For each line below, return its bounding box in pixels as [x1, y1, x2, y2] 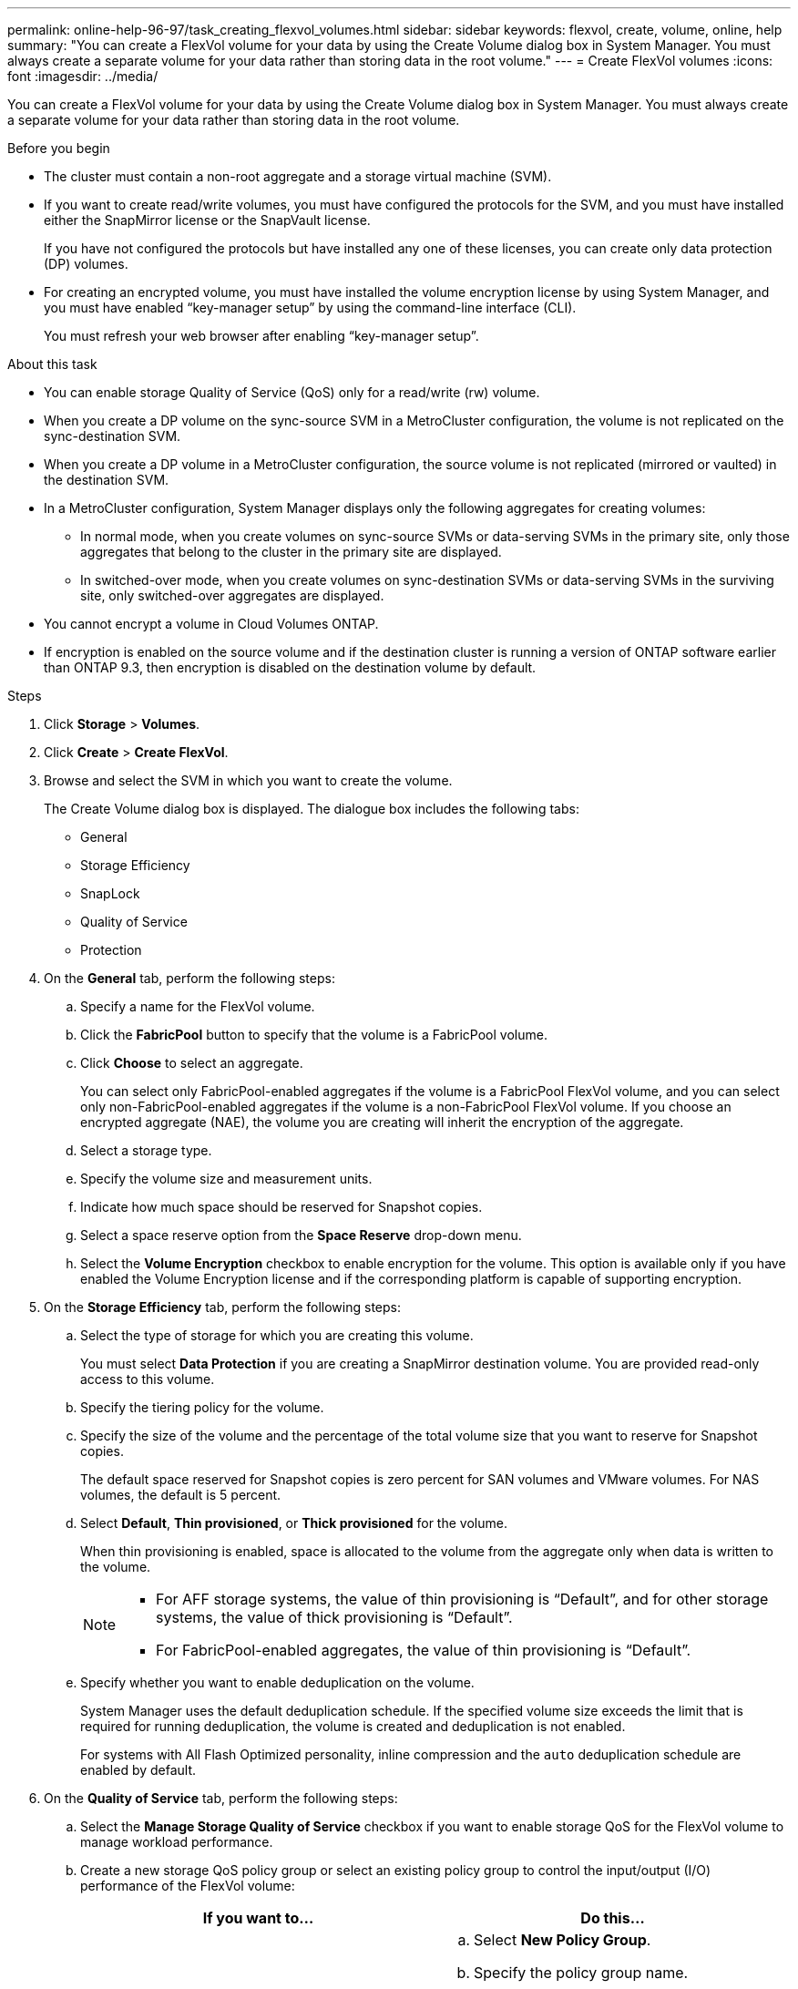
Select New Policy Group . [474, 1931, 651, 1949]
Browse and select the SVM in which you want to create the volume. [44, 773, 453, 788]
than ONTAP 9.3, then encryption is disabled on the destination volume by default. [44, 660, 537, 675]
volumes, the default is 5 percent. [80, 1487, 281, 1502]
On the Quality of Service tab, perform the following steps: [44, 1790, 398, 1806]
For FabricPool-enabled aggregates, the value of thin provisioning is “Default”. [156, 1641, 691, 1659]
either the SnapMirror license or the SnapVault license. [44, 212, 371, 228]
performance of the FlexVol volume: [80, 1878, 295, 1893]
